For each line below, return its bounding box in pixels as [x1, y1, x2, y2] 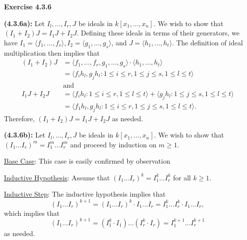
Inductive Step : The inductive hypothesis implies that [4, 189, 166, 199]
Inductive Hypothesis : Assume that [4, 172, 110, 182]
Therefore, [4, 113, 35, 123]
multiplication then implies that [4, 47, 100, 58]
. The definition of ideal [172, 37, 243, 47]
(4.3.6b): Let [4, 130, 46, 140]
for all [173, 172, 191, 182]
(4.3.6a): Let [4, 18, 45, 28]
